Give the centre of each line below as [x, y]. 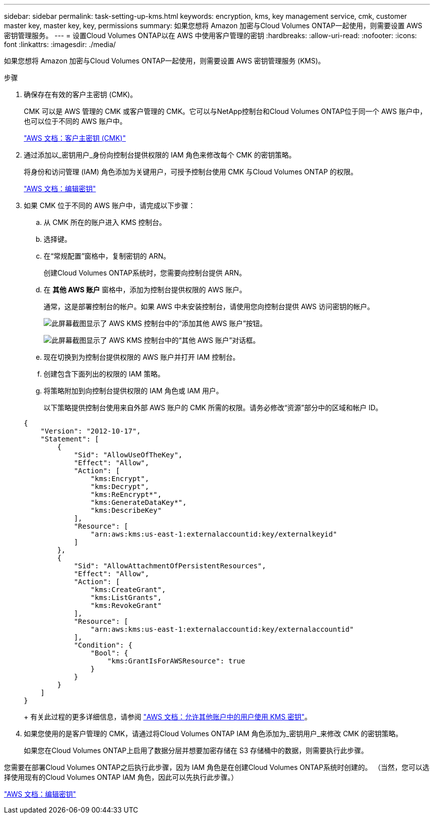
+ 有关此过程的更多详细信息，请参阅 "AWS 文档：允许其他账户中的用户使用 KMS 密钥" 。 [168, 717]
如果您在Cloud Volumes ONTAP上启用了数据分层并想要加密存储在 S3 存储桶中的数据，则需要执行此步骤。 [196, 750]
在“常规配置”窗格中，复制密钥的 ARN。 [107, 256]
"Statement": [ [70, 439]
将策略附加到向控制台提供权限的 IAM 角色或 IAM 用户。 [133, 391]
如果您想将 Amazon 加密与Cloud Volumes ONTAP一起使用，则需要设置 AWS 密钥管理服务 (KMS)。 [164, 61]
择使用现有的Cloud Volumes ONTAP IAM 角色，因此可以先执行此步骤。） [121, 777]
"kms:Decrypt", [120, 487]
